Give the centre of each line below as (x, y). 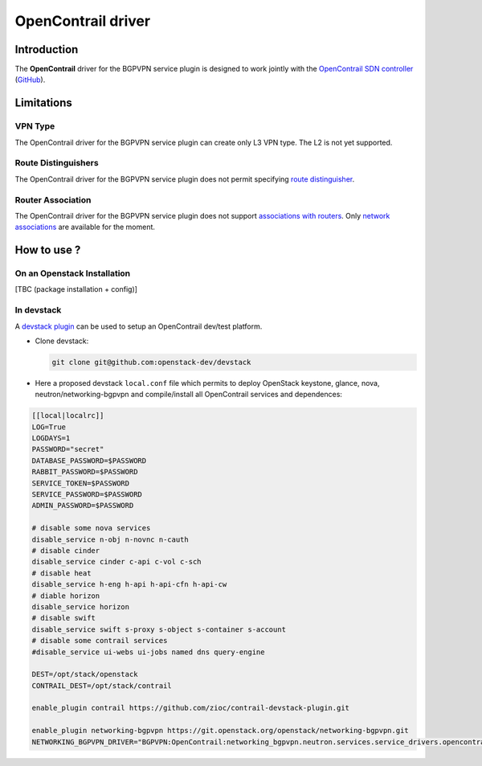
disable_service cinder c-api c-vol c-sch (116, 562)
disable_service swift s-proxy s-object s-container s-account (159, 629)
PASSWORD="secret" (68, 449)
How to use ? (48, 250)
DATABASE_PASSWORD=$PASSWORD (89, 461)
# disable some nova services (91, 528)
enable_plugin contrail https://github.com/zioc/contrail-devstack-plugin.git (190, 708)
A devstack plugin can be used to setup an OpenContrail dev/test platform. (139, 326)
